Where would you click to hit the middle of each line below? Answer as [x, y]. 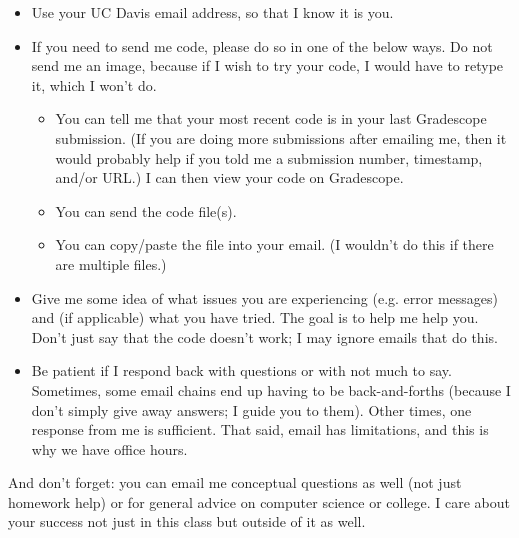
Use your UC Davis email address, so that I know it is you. [212, 12]
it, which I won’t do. [94, 84]
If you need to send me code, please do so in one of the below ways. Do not [262, 45]
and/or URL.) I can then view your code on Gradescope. [229, 177]
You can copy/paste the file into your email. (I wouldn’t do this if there [274, 244]
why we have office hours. [109, 448]
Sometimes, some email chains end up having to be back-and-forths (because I [271, 389]
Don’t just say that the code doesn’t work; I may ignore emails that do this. [264, 336]
